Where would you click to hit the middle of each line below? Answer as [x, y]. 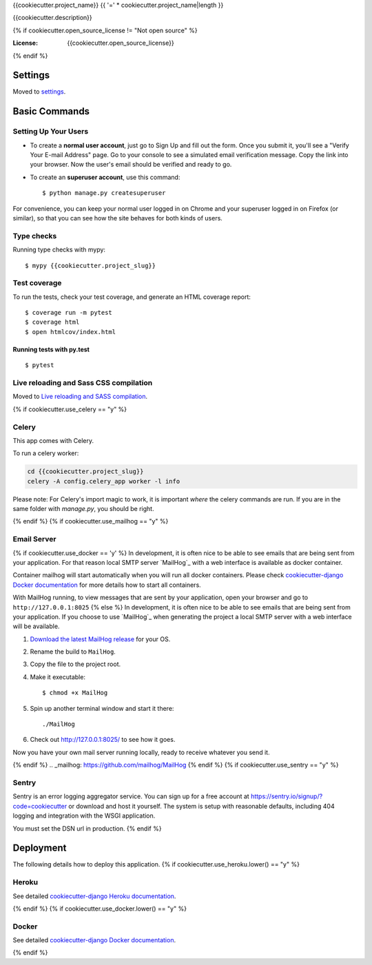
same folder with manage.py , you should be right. [83, 509]
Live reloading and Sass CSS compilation [83, 382]
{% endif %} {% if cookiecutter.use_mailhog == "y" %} [91, 521]
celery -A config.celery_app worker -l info [104, 481]
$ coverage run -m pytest [69, 313]
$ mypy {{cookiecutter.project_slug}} [91, 266]
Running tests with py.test [51, 349]
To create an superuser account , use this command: [105, 177]
